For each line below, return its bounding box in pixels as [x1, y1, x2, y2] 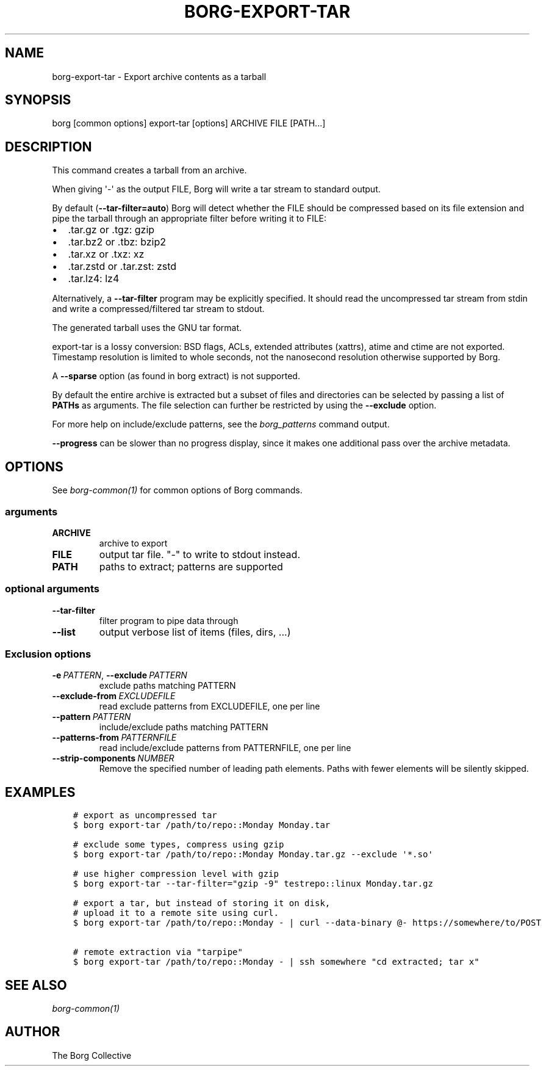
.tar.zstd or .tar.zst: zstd [68, 260, 177, 273]
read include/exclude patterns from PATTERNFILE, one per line [99, 742, 351, 753]
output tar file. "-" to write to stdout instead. [99, 548, 300, 561]
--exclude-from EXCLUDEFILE [52, 691, 176, 702]
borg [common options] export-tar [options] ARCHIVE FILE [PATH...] [52, 118, 326, 129]
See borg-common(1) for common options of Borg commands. [52, 485, 303, 496]
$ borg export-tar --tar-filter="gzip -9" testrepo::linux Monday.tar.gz [73, 879, 433, 889]
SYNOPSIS [5, 92, 71, 108]
